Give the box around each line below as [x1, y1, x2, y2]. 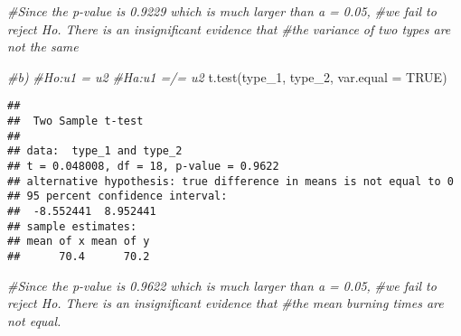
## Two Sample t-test [7, 115, 144, 128]
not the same [7, 37, 79, 56]
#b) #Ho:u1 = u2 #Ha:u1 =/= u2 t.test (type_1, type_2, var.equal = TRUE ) [7, 67, 447, 86]
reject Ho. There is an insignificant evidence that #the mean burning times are [7, 294, 444, 313]
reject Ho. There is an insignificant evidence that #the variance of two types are [7, 19, 451, 38]
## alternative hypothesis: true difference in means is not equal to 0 [7, 174, 454, 188]
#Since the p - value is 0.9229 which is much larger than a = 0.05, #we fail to [7, 2, 437, 20]
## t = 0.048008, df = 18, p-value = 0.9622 [7, 160, 279, 173]
